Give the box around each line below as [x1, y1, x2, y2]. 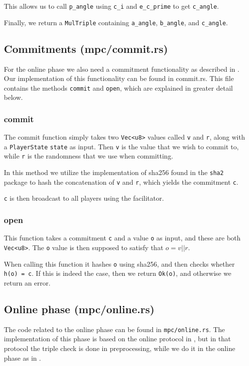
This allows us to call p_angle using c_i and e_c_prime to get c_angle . [4, 1, 219, 11]
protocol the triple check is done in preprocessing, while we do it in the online [4, 343, 235, 353]
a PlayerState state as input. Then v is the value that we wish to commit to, [4, 141, 239, 151]
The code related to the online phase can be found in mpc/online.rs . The [4, 324, 225, 334]
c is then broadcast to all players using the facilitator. [4, 193, 164, 203]
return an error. [4, 277, 50, 287]
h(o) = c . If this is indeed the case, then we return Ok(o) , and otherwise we [4, 268, 232, 278]
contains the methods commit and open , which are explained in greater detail [4, 82, 233, 93]
